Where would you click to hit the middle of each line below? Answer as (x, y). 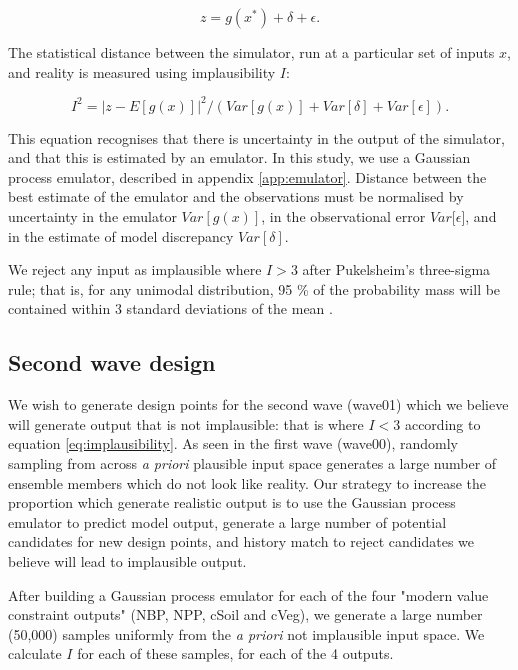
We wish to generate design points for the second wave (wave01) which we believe (258, 404)
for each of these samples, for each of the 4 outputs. (235, 653)
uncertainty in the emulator (92, 216)
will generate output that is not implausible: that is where (186, 423)
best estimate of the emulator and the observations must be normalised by (236, 196)
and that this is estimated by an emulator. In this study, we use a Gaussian (239, 157)
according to (442, 423)
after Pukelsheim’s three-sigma (396, 269)
